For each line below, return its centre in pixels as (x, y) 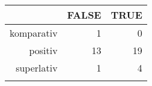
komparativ (34, 33)
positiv (43, 50)
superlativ (37, 68)
